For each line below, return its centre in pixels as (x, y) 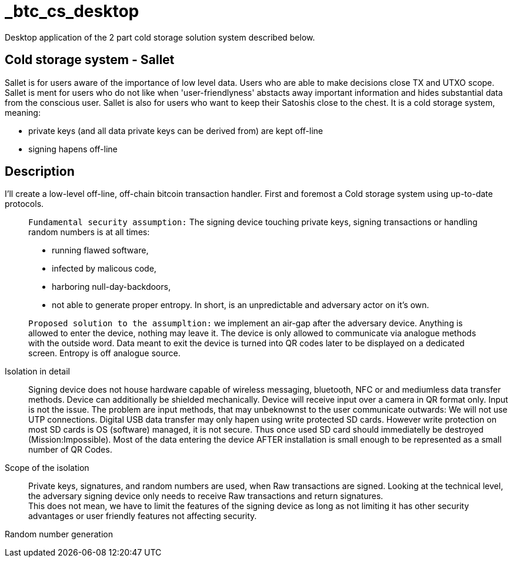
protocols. (24, 204)
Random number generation (59, 534)
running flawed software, (100, 250)
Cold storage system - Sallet (90, 60)
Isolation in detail (37, 372)
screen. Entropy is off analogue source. (104, 353)
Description (40, 172)
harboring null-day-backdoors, (111, 287)
